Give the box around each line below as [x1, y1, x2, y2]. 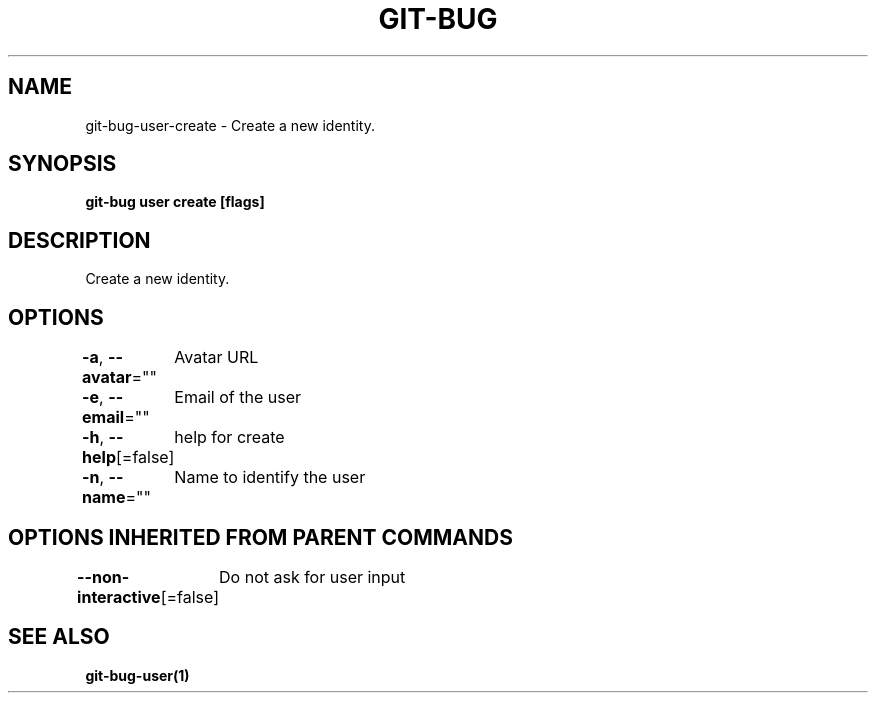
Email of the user [174, 387, 302, 408]
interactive [77, 586, 161, 607]
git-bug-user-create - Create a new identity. [85, 116, 375, 134]
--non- [77, 566, 130, 587]
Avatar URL [174, 347, 259, 368]
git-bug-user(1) [85, 666, 190, 684]
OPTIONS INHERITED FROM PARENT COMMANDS [8, 524, 513, 550]
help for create [174, 427, 285, 448]
